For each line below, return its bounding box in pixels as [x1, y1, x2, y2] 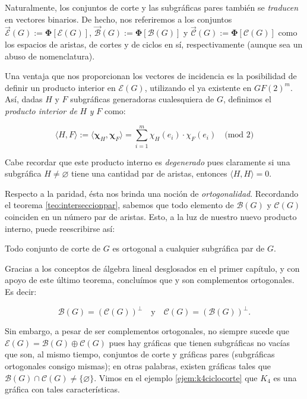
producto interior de [5, 104, 77, 117]
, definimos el [223, 93, 271, 105]
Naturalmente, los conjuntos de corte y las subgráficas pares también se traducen [5, 1, 299, 13]
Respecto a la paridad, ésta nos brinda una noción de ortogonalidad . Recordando [5, 187, 299, 199]
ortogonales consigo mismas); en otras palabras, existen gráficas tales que [5, 359, 271, 372]
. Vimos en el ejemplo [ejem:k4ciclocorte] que [94, 371, 258, 384]
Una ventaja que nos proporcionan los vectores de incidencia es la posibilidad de [5, 70, 297, 82]
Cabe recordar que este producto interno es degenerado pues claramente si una [5, 155, 290, 168]
